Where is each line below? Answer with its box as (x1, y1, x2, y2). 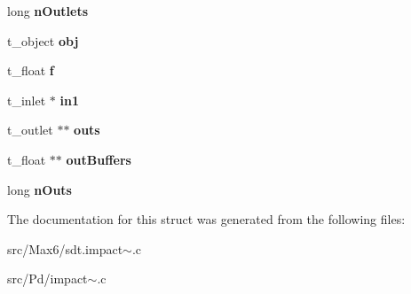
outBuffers (66, 150, 131, 168)
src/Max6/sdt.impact (7, 239, 123, 258)
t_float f (7, 61, 54, 80)
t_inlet (7, 90, 46, 109)
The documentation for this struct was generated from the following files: (7, 210, 406, 228)
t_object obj (7, 31, 79, 50)
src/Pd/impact (7, 269, 88, 288)
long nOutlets (7, 2, 89, 19)
